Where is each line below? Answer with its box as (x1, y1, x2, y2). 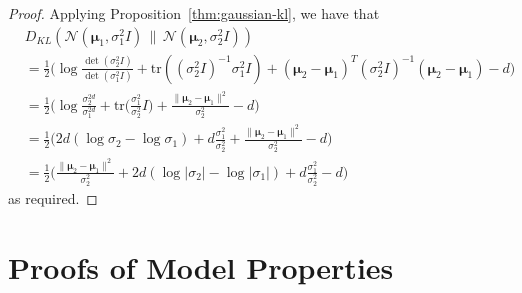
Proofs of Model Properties (8, 246, 394, 287)
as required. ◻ (8, 187, 98, 208)
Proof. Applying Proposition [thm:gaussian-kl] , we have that (8, 3, 380, 23)
